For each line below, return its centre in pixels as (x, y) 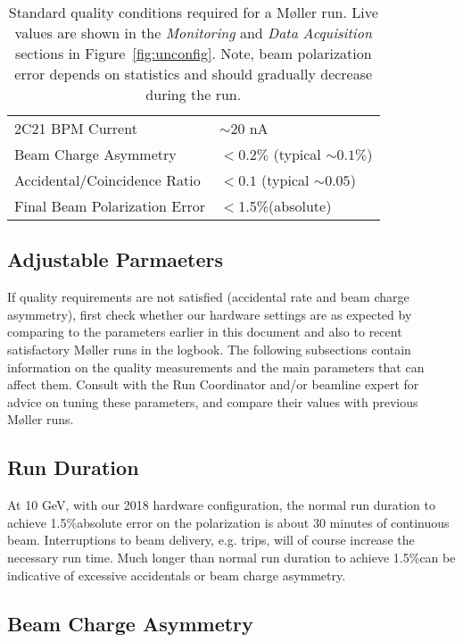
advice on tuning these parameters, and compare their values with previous (213, 401)
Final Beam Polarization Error (110, 206)
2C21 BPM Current (76, 128)
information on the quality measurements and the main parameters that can (216, 367)
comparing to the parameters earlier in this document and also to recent (205, 332)
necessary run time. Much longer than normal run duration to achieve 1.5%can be (231, 557)
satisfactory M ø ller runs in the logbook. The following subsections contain (209, 349)
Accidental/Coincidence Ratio (107, 180)
